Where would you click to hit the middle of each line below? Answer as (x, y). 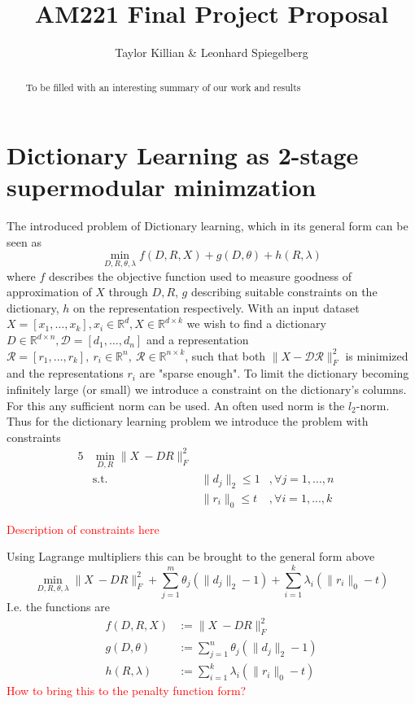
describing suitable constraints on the (284, 292)
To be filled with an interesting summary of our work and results (163, 87)
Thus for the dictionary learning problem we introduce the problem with (188, 421)
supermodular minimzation (162, 187)
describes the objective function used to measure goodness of (200, 275)
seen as (24, 241)
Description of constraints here (83, 529)
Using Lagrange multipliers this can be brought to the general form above (191, 556)
